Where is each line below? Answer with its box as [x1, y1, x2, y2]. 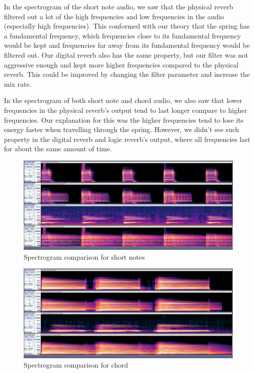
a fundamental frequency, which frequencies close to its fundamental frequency [4, 30, 241, 40]
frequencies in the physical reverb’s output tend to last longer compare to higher [4, 104, 247, 115]
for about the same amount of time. [4, 143, 112, 154]
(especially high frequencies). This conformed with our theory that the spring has [4, 21, 250, 31]
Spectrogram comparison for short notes [24, 251, 145, 262]
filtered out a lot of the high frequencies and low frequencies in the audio [4, 11, 224, 21]
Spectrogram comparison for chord [24, 360, 128, 370]
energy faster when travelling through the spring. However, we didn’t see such [4, 124, 239, 135]
